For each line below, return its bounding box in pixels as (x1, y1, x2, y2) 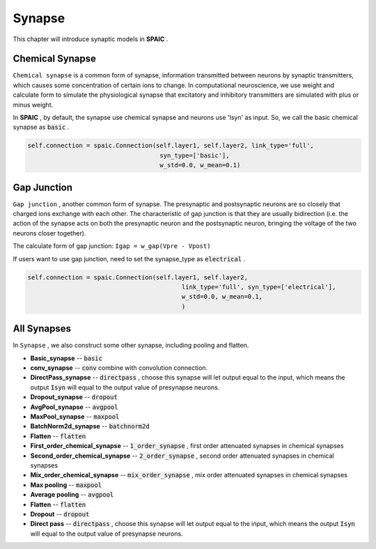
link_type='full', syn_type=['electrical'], (181, 283, 336, 291)
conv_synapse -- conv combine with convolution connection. (30, 364, 208, 372)
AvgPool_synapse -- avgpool (30, 403, 118, 411)
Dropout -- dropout (30, 509, 90, 518)
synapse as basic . (13, 123, 70, 132)
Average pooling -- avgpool (30, 490, 114, 499)
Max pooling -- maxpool (30, 481, 102, 489)
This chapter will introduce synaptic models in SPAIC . (13, 35, 169, 43)
